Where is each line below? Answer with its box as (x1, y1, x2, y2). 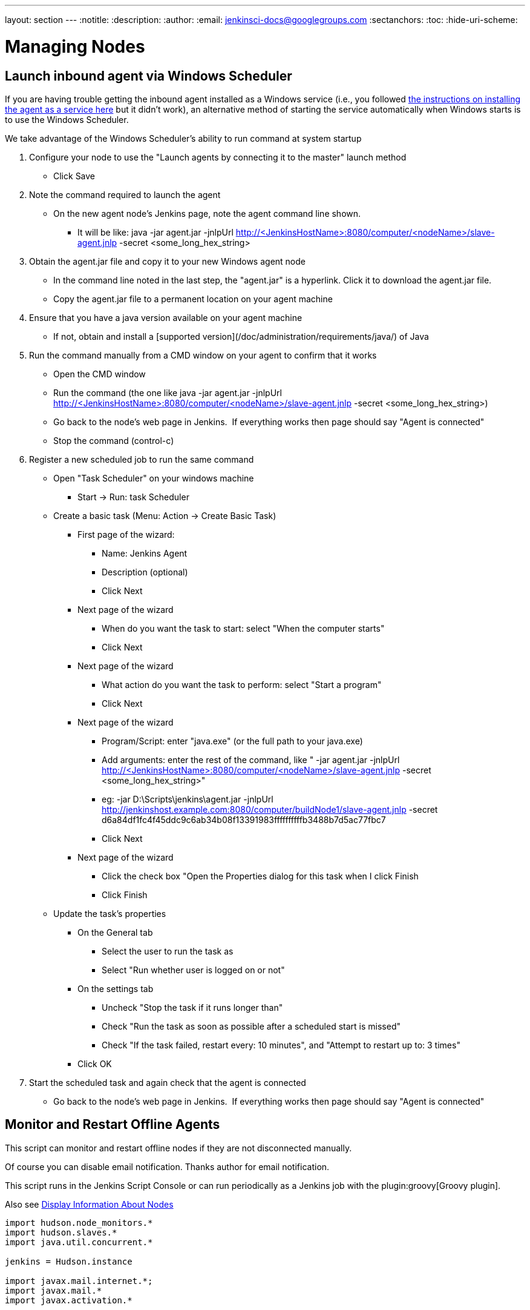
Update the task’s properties (53, 908, 166, 919)
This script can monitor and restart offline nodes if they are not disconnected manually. (5, 1142, 352, 1153)
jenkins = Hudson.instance (5, 1256, 132, 1266)
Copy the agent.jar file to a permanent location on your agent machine (53, 293, 333, 304)
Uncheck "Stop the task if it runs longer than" (102, 1002, 283, 1013)
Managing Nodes (5, 36, 145, 57)
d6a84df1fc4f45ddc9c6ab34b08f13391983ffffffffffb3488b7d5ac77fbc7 (102, 814, 386, 825)
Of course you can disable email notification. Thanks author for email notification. (5, 1161, 330, 1172)
